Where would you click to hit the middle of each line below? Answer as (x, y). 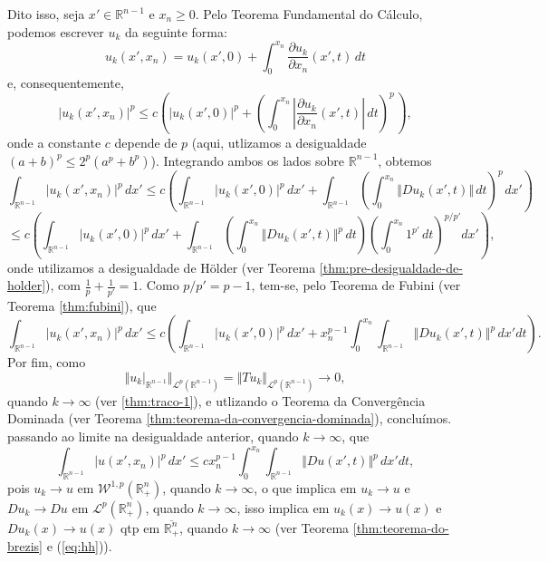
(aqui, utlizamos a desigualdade (279, 143)
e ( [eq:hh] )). (79, 546)
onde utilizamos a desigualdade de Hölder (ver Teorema (162, 267)
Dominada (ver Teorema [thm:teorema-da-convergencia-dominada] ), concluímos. (230, 418)
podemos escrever (56, 31)
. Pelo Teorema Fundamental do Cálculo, (309, 14)
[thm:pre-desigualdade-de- (391, 267)
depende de (146, 143)
